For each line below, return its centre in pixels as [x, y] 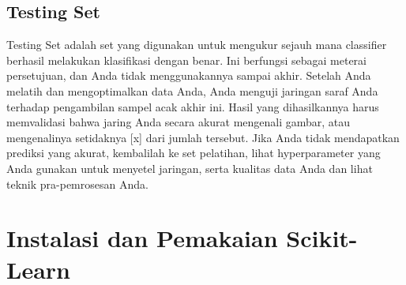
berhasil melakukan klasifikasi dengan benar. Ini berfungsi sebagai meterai [186, 60]
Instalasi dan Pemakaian [142, 238]
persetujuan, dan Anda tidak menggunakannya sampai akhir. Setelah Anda [189, 75]
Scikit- [322, 238]
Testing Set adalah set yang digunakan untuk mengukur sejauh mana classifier [197, 45]
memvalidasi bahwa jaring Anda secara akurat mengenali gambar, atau [179, 122]
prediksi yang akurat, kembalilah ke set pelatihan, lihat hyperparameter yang [194, 153]
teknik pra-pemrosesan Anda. [77, 184]
